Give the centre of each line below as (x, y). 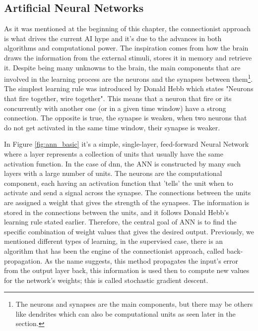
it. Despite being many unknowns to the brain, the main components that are (122, 67)
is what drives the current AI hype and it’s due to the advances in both (113, 38)
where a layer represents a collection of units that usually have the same (114, 153)
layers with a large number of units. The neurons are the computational (113, 173)
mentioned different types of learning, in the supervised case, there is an (114, 241)
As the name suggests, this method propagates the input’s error (141, 260)
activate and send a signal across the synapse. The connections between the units (128, 193)
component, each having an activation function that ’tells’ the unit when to (119, 183)
